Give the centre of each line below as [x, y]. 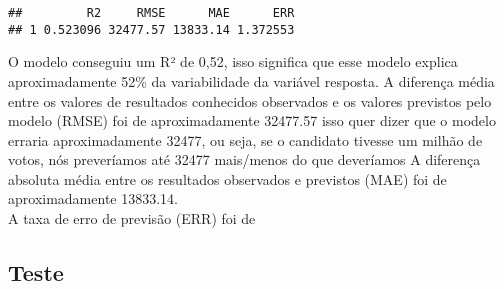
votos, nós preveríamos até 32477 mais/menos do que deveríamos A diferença [244, 159]
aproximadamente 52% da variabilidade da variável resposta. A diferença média [251, 80]
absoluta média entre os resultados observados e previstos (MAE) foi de [227, 178]
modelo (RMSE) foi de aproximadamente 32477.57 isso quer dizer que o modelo [252, 120]
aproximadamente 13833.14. [93, 198]
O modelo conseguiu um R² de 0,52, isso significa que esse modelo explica [233, 61]
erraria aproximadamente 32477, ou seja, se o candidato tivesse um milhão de [245, 139]
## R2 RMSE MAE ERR [151, 13]
